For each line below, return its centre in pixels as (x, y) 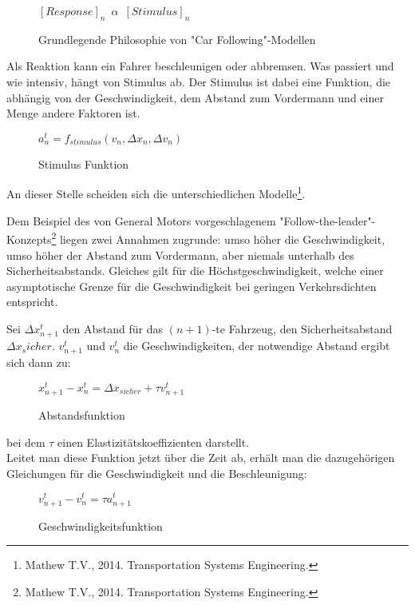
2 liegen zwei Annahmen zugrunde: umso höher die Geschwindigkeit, (218, 238)
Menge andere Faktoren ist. (73, 113)
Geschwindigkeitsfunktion (101, 525)
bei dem (26, 442)
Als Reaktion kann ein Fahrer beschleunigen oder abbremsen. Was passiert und (200, 66)
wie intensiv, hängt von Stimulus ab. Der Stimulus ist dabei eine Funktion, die (199, 81)
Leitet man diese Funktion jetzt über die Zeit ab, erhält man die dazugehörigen (201, 458)
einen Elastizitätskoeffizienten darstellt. (154, 442)
